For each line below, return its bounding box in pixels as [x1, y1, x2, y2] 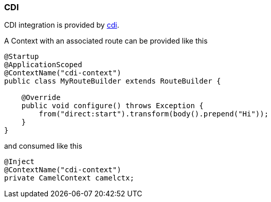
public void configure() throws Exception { [21, 102, 204, 110]
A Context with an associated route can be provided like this [4, 36, 208, 46]
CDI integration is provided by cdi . [4, 21, 119, 30]
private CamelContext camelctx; [4, 174, 134, 183]
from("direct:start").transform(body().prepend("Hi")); [39, 110, 269, 118]
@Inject [4, 157, 35, 166]
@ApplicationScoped [4, 60, 82, 69]
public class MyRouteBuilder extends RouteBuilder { [4, 77, 221, 86]
